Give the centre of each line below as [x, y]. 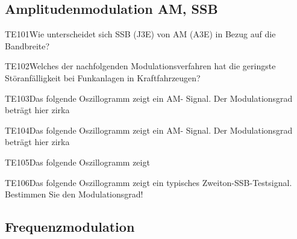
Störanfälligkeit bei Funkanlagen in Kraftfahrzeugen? [103, 77]
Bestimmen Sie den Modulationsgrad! [74, 194]
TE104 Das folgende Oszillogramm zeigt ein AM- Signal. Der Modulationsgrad [149, 130]
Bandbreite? [27, 45]
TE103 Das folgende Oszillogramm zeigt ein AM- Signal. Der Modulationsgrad [149, 98]
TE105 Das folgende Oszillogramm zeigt [77, 162]
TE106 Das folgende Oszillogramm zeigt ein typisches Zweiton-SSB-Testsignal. [148, 182]
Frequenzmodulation [70, 227]
